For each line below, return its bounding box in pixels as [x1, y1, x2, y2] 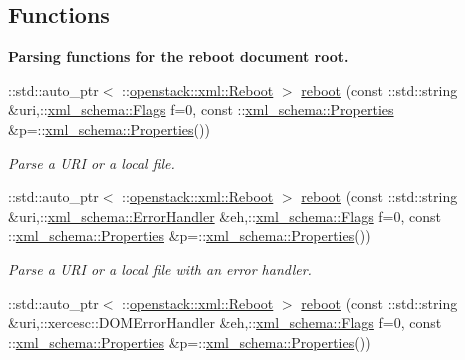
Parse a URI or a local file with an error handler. [8, 258, 312, 279]
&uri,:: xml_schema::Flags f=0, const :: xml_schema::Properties [8, 99, 394, 120]
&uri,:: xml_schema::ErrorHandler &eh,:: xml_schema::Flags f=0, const [8, 205, 442, 226]
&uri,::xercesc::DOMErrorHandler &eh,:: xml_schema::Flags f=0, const [8, 312, 442, 333]
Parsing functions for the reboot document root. [8, 46, 349, 67]
